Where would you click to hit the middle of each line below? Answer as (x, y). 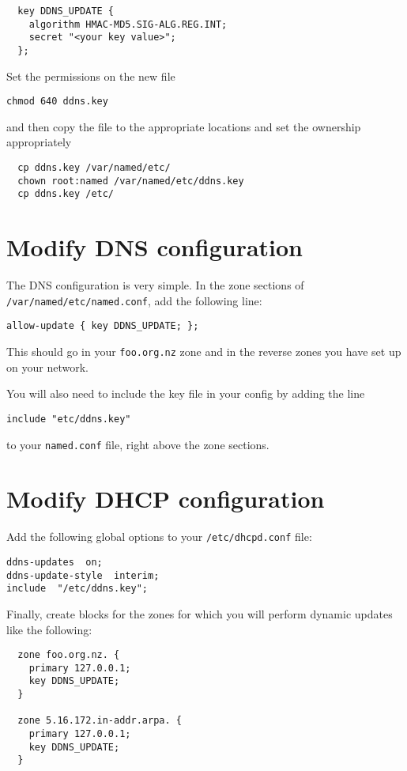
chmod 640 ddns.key (57, 102)
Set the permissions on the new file (91, 76)
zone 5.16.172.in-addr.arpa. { (100, 721)
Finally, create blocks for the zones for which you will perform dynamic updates (200, 613)
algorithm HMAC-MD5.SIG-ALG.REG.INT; (128, 24)
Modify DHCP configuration (166, 499)
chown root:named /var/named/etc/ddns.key (131, 181)
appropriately (39, 142)
